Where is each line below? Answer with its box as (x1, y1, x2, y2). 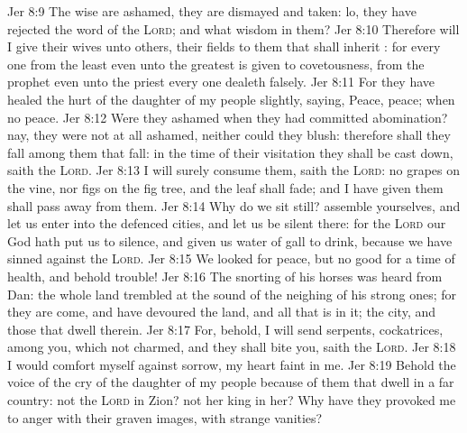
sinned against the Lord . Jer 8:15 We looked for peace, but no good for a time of (7, 249, 455, 268)
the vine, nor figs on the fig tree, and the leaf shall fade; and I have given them (7, 178, 444, 197)
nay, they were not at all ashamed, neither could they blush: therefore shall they (7, 125, 451, 144)
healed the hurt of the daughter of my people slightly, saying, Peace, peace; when (7, 89, 455, 108)
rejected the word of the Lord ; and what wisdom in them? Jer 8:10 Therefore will (7, 19, 460, 38)
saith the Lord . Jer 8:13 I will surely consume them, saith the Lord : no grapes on (7, 161, 461, 180)
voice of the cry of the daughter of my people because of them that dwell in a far (7, 373, 454, 392)
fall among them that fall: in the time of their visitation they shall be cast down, (7, 143, 453, 161)
